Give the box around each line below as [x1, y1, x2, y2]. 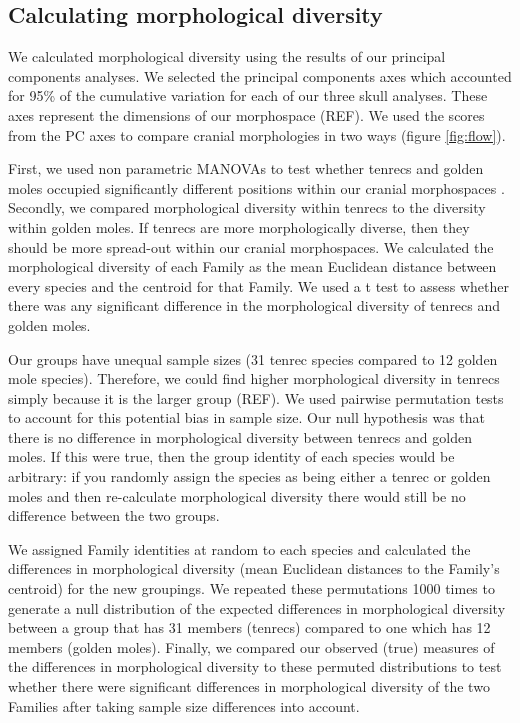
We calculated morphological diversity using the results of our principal [8, 46, 446, 67]
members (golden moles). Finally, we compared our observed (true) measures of [8, 636, 495, 657]
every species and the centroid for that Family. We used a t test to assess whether [8, 275, 510, 296]
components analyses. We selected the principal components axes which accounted [8, 65, 512, 86]
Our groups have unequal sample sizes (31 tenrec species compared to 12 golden [8, 348, 498, 369]
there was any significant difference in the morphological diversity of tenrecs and [8, 295, 501, 316]
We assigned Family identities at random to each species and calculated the [8, 538, 471, 559]
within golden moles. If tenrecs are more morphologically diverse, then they [8, 216, 470, 237]
